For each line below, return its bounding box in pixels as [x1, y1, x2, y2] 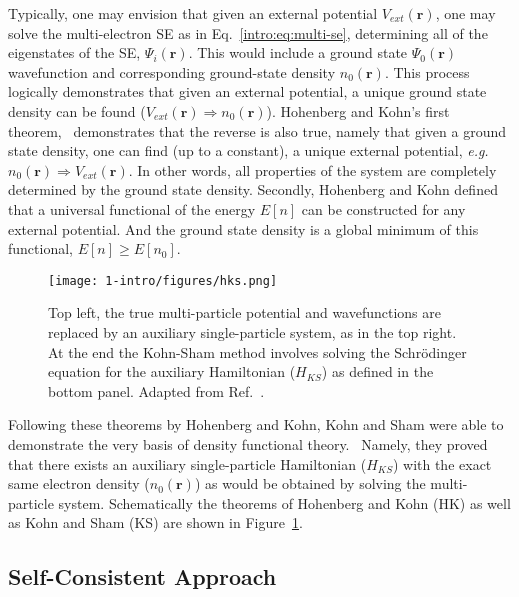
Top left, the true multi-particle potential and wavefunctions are [48, 302, 441, 323]
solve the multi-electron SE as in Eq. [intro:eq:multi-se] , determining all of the [8, 22, 488, 43]
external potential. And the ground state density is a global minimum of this [8, 218, 479, 239]
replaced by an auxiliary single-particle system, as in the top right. [48, 321, 457, 342]
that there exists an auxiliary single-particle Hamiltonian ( [8, 453, 367, 474]
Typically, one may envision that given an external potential [8, 3, 378, 23]
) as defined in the [321, 361, 434, 382]
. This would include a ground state [188, 42, 408, 63]
